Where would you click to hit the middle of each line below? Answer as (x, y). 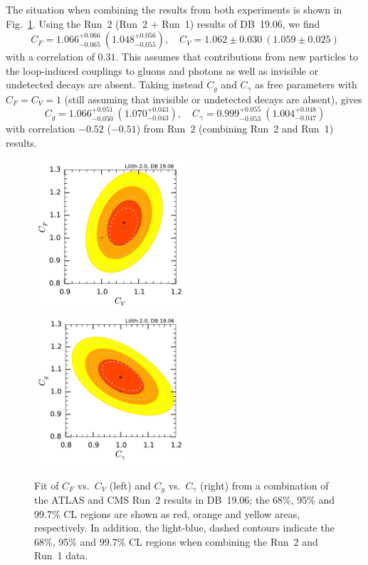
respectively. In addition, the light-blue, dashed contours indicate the (184, 528)
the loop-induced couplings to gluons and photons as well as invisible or (162, 70)
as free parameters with (306, 84)
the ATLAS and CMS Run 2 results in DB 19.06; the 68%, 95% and (185, 500)
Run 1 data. (61, 555)
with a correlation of (50, 57)
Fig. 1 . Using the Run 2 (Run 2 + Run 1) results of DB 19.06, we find (163, 23)
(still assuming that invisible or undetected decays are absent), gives (213, 99)
